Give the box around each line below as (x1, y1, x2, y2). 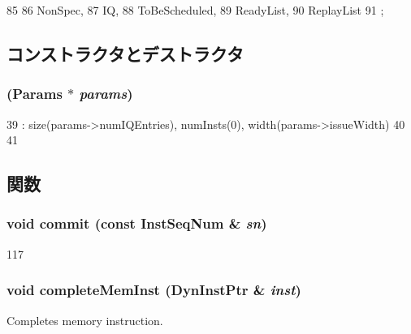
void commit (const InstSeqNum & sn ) (6, 213, 267, 233)
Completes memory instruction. (6, 311, 163, 328)
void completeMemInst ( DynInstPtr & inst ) (6, 280, 301, 300)
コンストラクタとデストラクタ (6, 41, 244, 66)
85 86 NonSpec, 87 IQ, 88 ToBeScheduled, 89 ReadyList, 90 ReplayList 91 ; (6, 2, 384, 18)
